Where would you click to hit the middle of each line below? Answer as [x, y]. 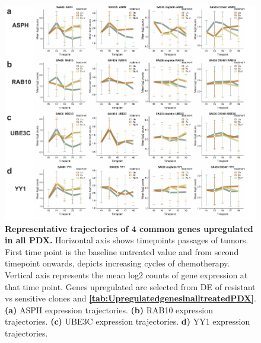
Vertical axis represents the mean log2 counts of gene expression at [126, 274]
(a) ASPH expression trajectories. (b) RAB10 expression [109, 309]
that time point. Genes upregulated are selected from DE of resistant [130, 286]
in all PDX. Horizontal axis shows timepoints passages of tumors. [127, 240]
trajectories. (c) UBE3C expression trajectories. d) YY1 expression [128, 321]
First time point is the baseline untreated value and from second [122, 251]
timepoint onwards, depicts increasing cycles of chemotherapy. [117, 263]
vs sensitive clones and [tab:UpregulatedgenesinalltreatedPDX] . [130, 298]
